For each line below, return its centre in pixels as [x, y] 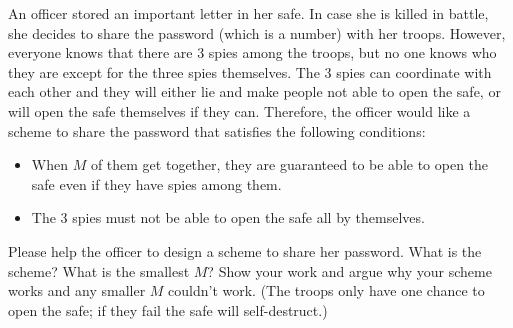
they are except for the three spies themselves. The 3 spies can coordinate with [250, 71]
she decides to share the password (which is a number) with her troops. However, [257, 32]
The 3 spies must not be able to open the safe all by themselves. [228, 217]
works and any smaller [77, 290]
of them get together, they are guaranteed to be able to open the [289, 164]
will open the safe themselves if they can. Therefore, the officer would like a [239, 110]
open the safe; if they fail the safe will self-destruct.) [168, 309]
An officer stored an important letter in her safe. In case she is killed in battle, [248, 13]
